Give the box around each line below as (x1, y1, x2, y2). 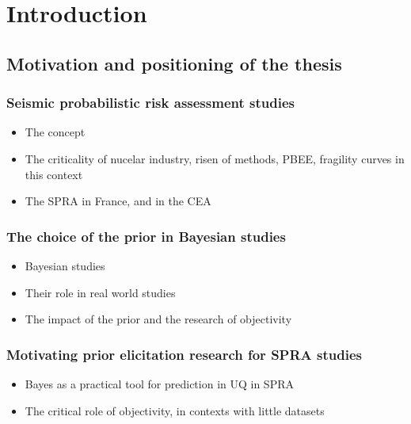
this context (25, 166, 83, 182)
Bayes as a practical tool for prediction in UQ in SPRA (25, 375, 294, 392)
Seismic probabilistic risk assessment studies (6, 93, 295, 113)
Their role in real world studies (25, 284, 176, 300)
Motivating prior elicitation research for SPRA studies (6, 344, 362, 364)
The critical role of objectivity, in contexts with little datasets (25, 402, 325, 418)
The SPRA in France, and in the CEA (25, 193, 211, 209)
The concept (25, 124, 86, 140)
